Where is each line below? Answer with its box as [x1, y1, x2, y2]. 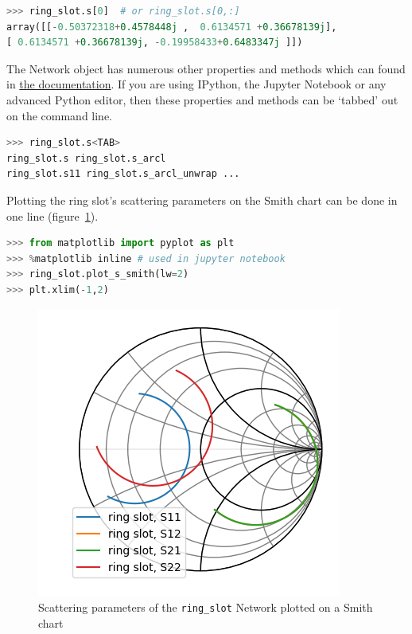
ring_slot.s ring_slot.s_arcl [6, 152, 166, 164]
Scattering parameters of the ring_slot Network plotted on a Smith [38, 599, 373, 616]
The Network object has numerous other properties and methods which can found [6, 60, 406, 76]
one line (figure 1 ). [6, 207, 99, 224]
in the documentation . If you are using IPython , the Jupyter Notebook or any [6, 76, 387, 92]
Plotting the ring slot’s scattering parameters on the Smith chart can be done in [6, 191, 398, 208]
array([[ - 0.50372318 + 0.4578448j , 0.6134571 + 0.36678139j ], [6, 21, 337, 33]
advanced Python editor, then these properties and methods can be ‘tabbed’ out [6, 91, 398, 108]
